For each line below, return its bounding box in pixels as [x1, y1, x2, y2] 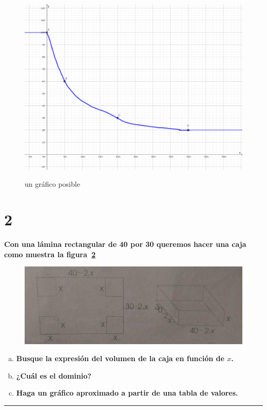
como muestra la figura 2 [4, 248, 96, 259]
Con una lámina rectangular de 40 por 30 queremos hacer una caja [4, 239, 246, 249]
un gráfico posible [25, 179, 80, 189]
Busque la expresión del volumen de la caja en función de [16, 353, 224, 364]
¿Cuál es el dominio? [16, 370, 91, 381]
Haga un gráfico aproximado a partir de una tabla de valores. [16, 387, 238, 398]
